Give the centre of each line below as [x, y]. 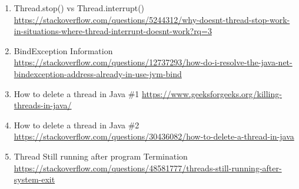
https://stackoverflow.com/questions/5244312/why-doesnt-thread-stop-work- [152, 19]
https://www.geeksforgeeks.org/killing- [212, 93]
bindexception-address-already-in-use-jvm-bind [98, 73]
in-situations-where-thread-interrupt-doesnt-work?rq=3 [113, 31]
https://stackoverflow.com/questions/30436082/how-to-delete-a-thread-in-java [154, 136]
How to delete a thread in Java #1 [77, 93]
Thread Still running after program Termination [101, 156]
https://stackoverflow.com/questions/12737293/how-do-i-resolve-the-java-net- [153, 62]
